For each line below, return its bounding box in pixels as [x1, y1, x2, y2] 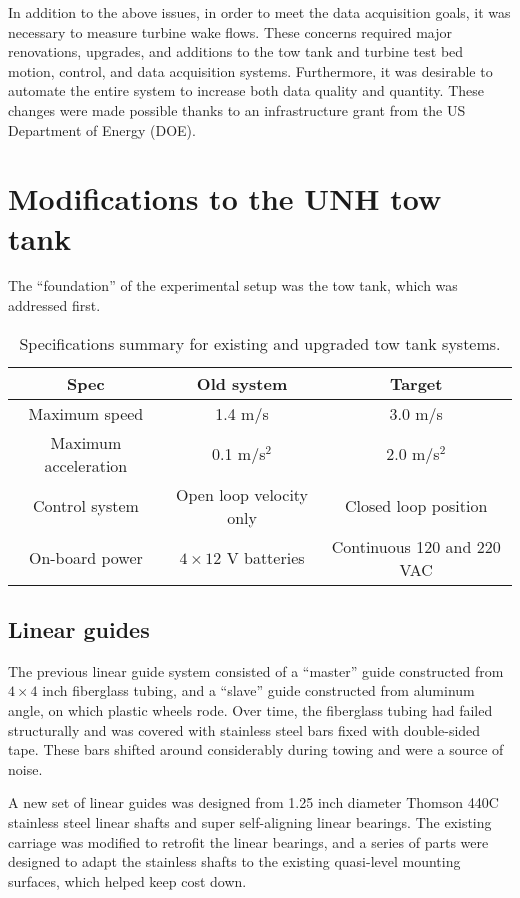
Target [389, 371, 443, 395]
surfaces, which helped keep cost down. [8, 870, 247, 891]
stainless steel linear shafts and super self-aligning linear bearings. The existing [8, 812, 492, 833]
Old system [196, 371, 288, 395]
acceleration [44, 453, 128, 477]
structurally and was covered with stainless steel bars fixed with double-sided [8, 719, 481, 740]
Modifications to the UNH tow [8, 178, 442, 219]
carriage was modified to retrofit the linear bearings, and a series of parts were [8, 831, 489, 852]
